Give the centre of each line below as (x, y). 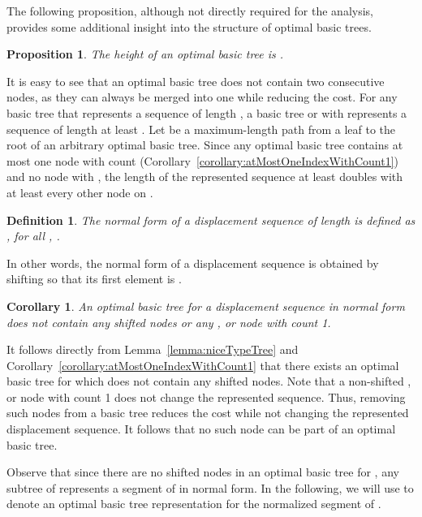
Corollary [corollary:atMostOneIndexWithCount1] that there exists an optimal (203, 365)
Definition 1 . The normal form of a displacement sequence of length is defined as (211, 220)
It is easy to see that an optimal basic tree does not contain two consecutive (196, 81)
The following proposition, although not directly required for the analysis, (190, 11)
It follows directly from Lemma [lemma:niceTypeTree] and (153, 349)
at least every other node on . (80, 192)
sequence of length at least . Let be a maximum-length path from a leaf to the (201, 129)
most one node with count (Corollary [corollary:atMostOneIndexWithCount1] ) (202, 160)
